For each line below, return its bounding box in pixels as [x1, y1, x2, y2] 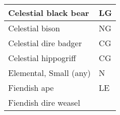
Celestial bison [8, 22, 60, 34]
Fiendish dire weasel [8, 97, 80, 108]
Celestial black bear [8, 7, 89, 18]
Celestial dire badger [8, 37, 82, 49]
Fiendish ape [8, 82, 54, 93]
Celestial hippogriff [8, 52, 76, 64]
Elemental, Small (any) [8, 67, 91, 79]
